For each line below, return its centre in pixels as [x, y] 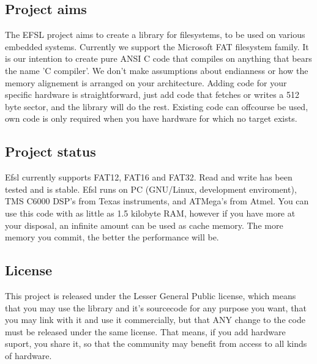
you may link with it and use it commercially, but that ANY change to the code [155, 320]
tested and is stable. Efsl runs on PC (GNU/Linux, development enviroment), [151, 189]
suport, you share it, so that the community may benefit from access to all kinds [156, 344]
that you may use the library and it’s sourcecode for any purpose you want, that [156, 307]
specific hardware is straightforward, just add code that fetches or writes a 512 [152, 95]
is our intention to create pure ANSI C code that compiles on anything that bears [158, 58]
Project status [50, 151]
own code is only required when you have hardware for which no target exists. [151, 118]
